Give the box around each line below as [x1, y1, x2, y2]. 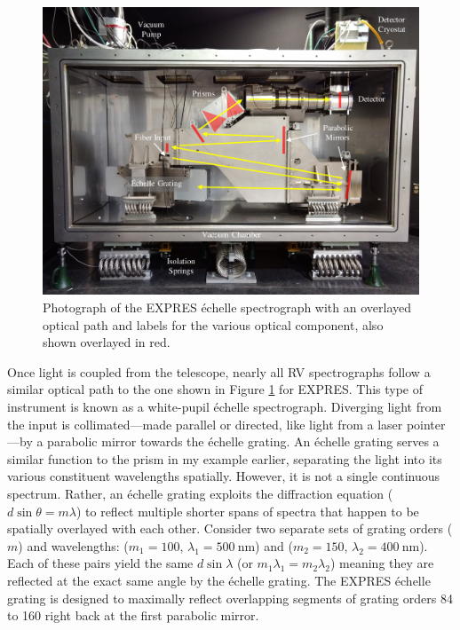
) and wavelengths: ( [18, 536, 129, 555]
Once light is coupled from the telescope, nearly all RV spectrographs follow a [7, 362, 431, 381]
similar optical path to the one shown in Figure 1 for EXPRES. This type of [7, 380, 424, 398]
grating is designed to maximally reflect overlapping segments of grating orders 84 [7, 588, 453, 607]
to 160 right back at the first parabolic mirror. [7, 606, 259, 625]
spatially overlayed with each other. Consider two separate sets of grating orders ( [7, 519, 453, 538]
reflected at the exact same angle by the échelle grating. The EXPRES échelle [7, 571, 431, 589]
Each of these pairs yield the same [7, 554, 194, 572]
